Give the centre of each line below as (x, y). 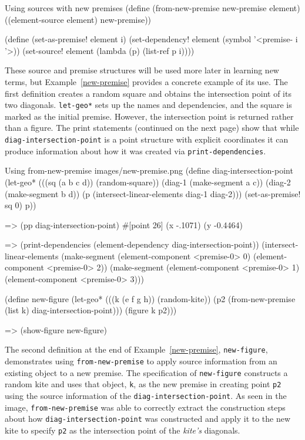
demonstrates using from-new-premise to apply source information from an (141, 361)
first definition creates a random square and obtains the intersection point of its (148, 93)
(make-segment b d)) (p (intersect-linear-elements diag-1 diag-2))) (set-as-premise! (153, 193)
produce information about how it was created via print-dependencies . (135, 150)
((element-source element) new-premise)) (78, 19)
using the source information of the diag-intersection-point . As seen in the (146, 396)
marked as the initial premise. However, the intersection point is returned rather (149, 116)
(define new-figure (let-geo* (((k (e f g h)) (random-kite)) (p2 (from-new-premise (150, 298)
